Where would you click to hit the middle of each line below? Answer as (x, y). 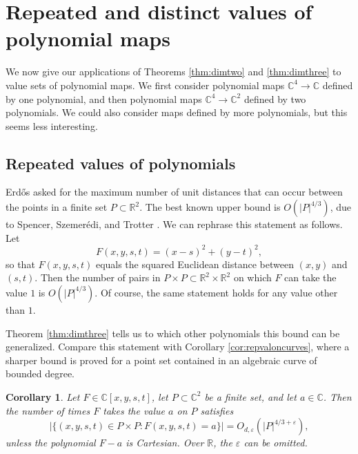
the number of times (48, 410)
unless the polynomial (51, 443)
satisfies (217, 410)
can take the (310, 277)
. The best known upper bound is (210, 207)
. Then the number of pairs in (98, 277)
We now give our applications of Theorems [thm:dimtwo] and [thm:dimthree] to (173, 72)
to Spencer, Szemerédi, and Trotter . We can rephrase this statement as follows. (174, 224)
